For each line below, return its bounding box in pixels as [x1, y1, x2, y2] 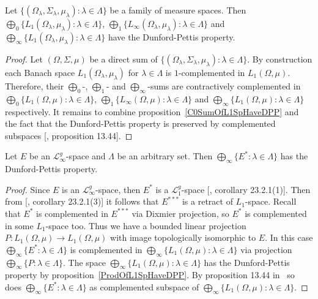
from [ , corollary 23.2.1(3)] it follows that [5, 195, 159, 208]
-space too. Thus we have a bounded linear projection [45, 219, 246, 232]
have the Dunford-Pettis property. [108, 31, 235, 43]
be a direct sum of [89, 53, 158, 65]
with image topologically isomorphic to [110, 231, 256, 244]
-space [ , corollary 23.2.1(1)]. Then [181, 183, 311, 195]
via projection [240, 243, 292, 255]
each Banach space [5, 66, 75, 78]
